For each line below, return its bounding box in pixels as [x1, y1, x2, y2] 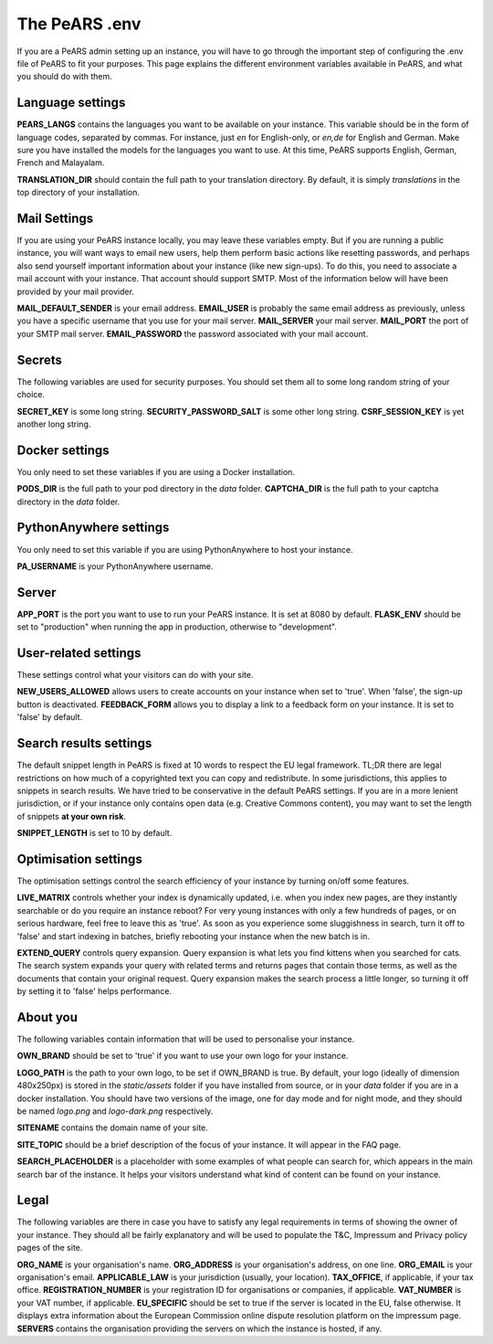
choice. [16, 389, 46, 400]
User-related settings [16, 645, 142, 661]
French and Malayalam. [16, 157, 105, 168]
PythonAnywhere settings [16, 520, 170, 535]
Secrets [16, 352, 63, 367]
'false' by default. [16, 712, 83, 723]
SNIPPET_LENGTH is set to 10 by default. [16, 828, 173, 839]
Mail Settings [16, 211, 94, 226]
